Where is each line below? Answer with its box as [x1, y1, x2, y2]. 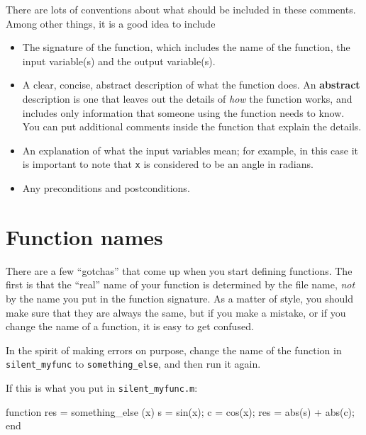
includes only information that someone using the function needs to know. [22, 105, 345, 120]
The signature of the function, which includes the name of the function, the [22, 40, 350, 55]
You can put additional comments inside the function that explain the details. [22, 119, 362, 134]
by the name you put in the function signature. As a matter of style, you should [6, 290, 354, 305]
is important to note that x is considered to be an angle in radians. [22, 157, 314, 171]
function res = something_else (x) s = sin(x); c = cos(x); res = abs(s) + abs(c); [6, 404, 355, 419]
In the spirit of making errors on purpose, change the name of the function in [6, 342, 342, 357]
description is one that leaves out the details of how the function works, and [22, 91, 353, 106]
